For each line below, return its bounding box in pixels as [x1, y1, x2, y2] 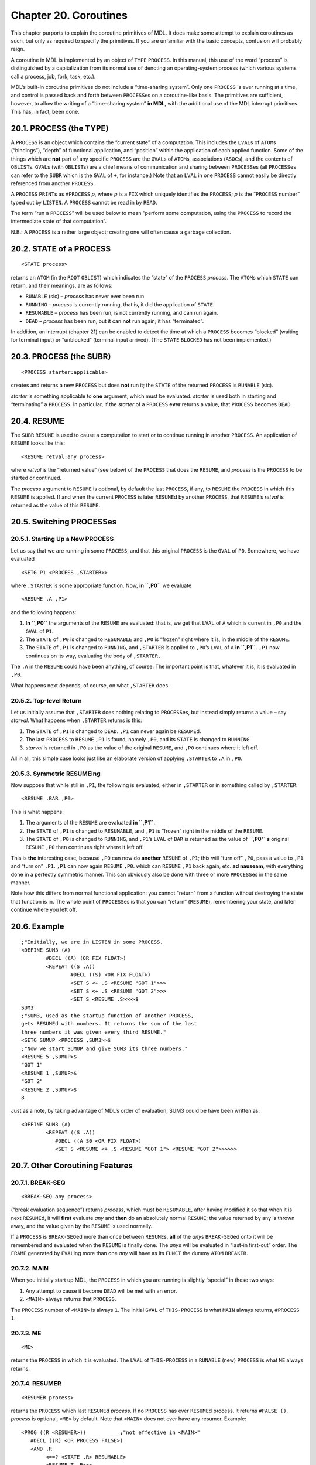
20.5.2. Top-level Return [11, 696, 82, 704]
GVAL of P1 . [25, 628, 54, 635]
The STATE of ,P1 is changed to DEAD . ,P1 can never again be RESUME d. [25, 727, 201, 735]
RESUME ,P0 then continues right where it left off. [25, 844, 145, 851]
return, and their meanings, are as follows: [11, 282, 113, 289]
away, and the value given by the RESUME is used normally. [11, 1222, 153, 1230]
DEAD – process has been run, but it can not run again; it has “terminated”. [25, 317, 204, 325]
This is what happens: [11, 808, 64, 815]
